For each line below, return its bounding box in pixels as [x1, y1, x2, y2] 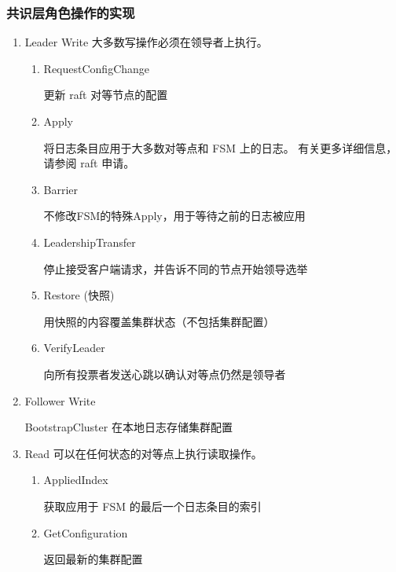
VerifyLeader [43, 339, 105, 356]
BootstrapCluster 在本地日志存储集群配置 [24, 419, 233, 435]
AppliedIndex [43, 471, 108, 488]
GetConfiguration [43, 524, 128, 541]
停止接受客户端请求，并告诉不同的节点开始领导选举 [43, 260, 308, 277]
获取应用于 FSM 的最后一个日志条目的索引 [43, 497, 262, 514]
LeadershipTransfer [43, 233, 136, 250]
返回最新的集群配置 [43, 551, 143, 567]
